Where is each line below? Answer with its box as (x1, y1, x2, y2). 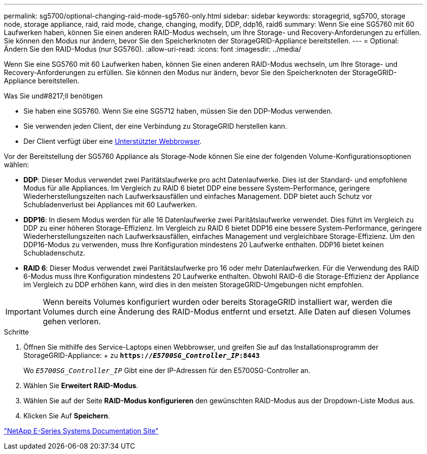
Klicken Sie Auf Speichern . (23, 412, 110, 420)
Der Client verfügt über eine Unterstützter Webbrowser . (23, 137, 202, 145)
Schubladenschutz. (23, 249, 85, 257)
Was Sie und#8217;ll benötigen (4, 92, 103, 100)
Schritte (4, 328, 29, 336)
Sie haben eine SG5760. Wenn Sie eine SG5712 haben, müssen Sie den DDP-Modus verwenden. (23, 107, 333, 115)
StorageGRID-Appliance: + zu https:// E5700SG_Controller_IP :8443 (23, 351, 260, 359)
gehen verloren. (42, 316, 101, 326)
